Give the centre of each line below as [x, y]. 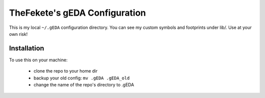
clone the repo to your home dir [66, 71]
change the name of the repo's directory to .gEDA [84, 85]
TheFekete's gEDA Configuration [78, 13]
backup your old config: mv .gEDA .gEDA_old [82, 78]
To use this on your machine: [38, 60]
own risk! [18, 34]
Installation [26, 48]
